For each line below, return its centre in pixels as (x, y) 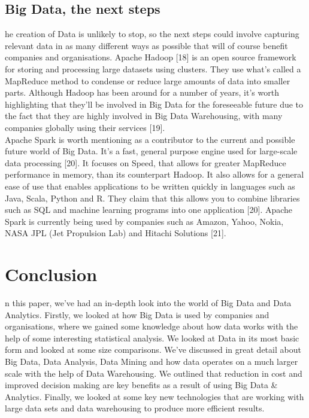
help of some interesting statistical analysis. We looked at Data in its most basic (152, 338)
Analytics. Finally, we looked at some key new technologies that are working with (154, 396)
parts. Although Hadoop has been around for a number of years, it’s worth (142, 92)
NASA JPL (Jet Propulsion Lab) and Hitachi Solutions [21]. (116, 233)
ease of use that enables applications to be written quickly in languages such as (150, 186)
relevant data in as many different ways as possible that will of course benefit (146, 45)
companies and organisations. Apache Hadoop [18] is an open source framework (151, 57)
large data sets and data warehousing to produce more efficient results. (135, 408)
